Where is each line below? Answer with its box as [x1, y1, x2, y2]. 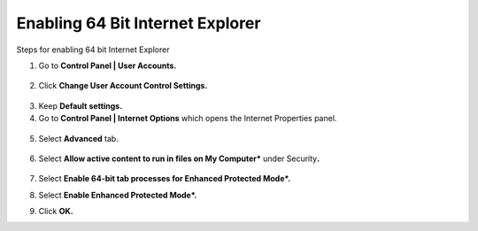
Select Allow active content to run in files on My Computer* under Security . [38, 153, 320, 164]
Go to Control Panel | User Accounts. [38, 60, 177, 71]
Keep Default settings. [38, 100, 123, 111]
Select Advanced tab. [38, 133, 119, 143]
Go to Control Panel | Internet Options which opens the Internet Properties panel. [38, 113, 337, 124]
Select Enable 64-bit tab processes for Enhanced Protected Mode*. [38, 173, 291, 184]
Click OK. [38, 206, 74, 217]
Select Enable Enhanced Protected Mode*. [38, 189, 197, 200]
